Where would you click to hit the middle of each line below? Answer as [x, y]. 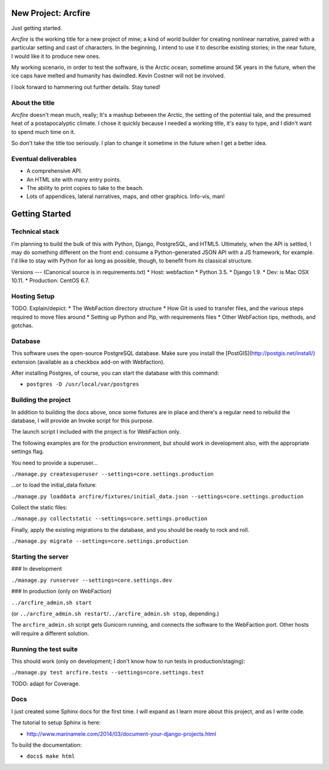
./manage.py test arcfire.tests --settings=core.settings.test [108, 673]
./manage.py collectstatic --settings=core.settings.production [109, 519]
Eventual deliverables [44, 158]
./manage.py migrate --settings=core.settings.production [100, 541]
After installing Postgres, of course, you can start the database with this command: [115, 373]
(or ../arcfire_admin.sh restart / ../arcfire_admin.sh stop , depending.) [115, 613]
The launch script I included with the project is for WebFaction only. [96, 432]
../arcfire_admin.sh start [51, 602]
